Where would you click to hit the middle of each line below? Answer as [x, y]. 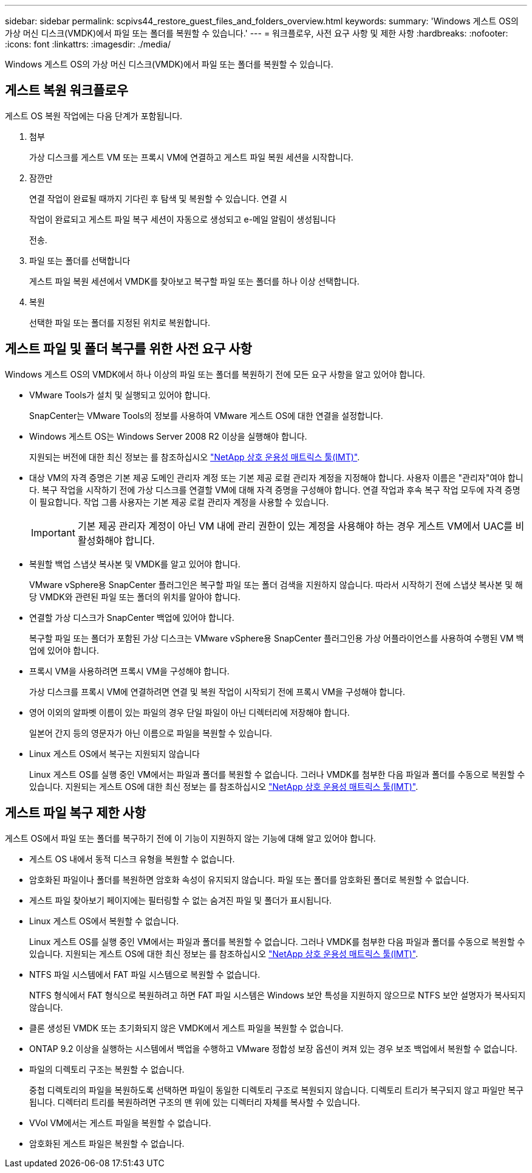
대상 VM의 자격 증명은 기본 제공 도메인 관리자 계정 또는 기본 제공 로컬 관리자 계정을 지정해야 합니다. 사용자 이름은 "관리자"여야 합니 [276, 477]
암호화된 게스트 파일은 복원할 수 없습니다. [107, 1143]
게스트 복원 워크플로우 [67, 91]
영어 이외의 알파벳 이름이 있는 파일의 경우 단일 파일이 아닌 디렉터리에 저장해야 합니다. [189, 712]
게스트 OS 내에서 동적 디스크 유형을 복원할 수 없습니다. [132, 859]
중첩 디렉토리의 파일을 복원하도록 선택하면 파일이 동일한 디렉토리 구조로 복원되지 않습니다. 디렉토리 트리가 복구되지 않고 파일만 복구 [277, 1090]
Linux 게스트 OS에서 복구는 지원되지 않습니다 [114, 753]
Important [53, 532]
